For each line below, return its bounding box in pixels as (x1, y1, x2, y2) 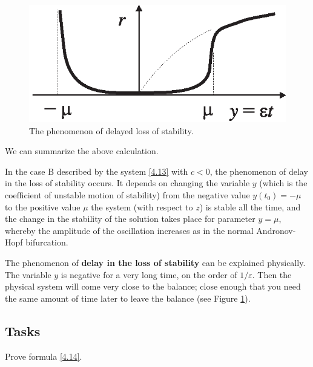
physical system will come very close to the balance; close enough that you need (5, 280, 301, 293)
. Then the (252, 268, 292, 281)
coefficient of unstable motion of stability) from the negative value (5, 188, 250, 201)
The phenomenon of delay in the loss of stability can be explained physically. (5, 256, 306, 268)
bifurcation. (25, 236, 68, 248)
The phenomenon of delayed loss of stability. (29, 124, 194, 137)
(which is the (259, 177, 308, 189)
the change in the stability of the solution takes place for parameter (5, 212, 255, 225)
